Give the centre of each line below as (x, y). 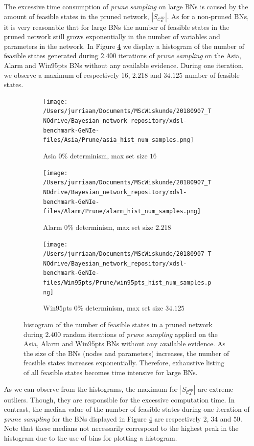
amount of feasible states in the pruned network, (77, 16)
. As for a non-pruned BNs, (208, 16)
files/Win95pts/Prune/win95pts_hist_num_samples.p (127, 283)
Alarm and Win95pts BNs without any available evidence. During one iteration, (124, 65)
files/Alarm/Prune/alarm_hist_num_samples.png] (122, 212)
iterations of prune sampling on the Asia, (180, 56)
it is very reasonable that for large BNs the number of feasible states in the (117, 27)
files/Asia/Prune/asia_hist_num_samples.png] (118, 140)
